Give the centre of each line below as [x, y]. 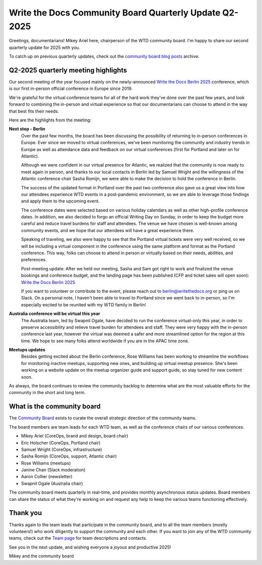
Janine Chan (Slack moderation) [53, 470]
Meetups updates [27, 350]
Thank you [25, 513]
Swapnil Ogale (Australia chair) [52, 483]
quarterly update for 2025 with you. [44, 47]
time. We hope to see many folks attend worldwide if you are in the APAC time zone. [105, 341]
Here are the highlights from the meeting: [50, 120]
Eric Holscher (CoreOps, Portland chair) [61, 443]
